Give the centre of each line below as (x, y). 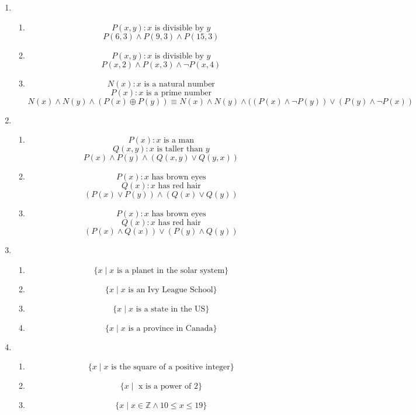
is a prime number (179, 93)
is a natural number (179, 84)
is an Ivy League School (171, 290)
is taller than (180, 149)
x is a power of (165, 387)
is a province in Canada (171, 328)
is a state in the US (171, 309)
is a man (179, 141)
